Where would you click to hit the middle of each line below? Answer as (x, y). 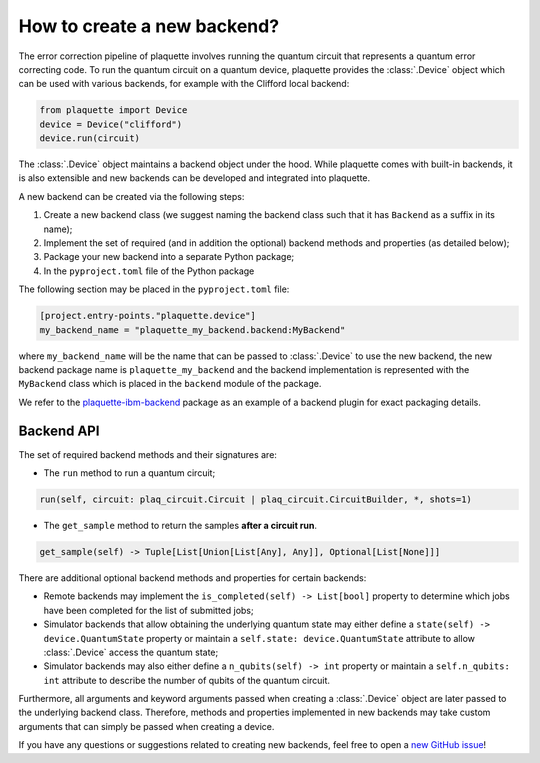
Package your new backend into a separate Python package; (169, 257)
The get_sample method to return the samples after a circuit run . (180, 525)
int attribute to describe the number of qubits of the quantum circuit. (186, 680)
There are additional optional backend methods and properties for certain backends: (192, 577)
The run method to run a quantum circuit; (129, 473)
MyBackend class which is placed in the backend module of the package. (170, 384)
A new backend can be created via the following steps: (131, 196)
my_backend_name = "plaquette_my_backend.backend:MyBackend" (192, 329)
